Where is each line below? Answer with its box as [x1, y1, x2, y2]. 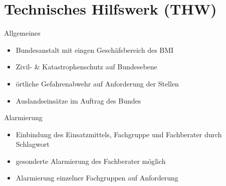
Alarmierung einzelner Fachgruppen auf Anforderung [16, 172, 178, 183]
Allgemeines [4, 28, 41, 38]
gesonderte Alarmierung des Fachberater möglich [16, 155, 166, 166]
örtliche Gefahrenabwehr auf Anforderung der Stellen [16, 78, 179, 88]
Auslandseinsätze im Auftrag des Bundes [16, 95, 141, 106]
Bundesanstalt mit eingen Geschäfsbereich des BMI [16, 44, 174, 55]
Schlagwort [16, 139, 50, 149]
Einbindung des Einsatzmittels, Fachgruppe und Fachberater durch [16, 129, 222, 139]
